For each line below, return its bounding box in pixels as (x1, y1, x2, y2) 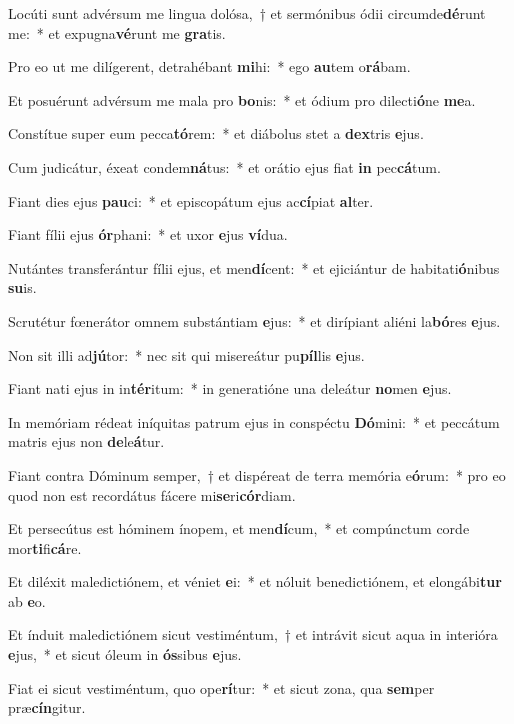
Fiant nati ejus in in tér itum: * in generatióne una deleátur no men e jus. (8, 378, 452, 399)
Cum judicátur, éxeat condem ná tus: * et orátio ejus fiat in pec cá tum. (8, 156, 441, 177)
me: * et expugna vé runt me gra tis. (8, 22, 226, 43)
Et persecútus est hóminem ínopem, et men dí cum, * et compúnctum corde (8, 518, 470, 539)
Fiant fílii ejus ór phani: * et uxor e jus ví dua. (8, 224, 288, 245)
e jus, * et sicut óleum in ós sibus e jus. (8, 644, 242, 665)
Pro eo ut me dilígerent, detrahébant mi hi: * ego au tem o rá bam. (8, 56, 411, 77)
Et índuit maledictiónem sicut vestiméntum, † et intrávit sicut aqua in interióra (8, 624, 498, 645)
